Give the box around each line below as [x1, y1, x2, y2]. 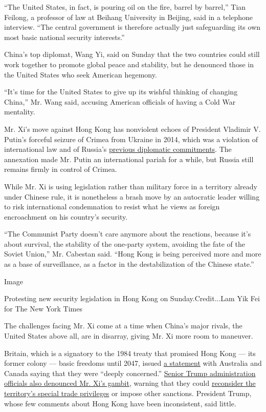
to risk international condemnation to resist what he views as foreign [4, 201, 220, 212]
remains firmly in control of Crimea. [4, 164, 117, 174]
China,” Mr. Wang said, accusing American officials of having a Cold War [4, 96, 236, 107]
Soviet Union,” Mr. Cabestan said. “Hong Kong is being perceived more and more [4, 248, 261, 259]
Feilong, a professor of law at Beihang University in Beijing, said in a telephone [4, 11, 253, 22]
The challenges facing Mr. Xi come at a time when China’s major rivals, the [4, 320, 242, 331]
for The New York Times [4, 303, 82, 313]
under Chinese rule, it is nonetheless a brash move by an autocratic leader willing [4, 191, 260, 202]
